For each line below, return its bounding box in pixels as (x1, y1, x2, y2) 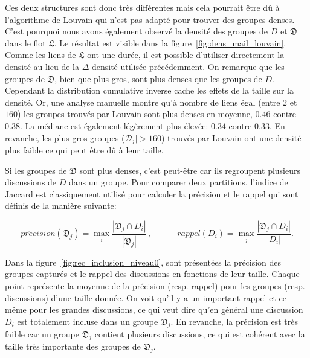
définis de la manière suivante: (5, 199, 117, 212)
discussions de (5, 176, 57, 188)
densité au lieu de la (5, 60, 79, 72)
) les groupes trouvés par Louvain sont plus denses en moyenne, (18, 107, 253, 120)
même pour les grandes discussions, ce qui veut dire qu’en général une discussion (5, 303, 303, 316)
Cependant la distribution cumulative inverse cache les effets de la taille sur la (5, 84, 294, 97)
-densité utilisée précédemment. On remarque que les (89, 60, 285, 72)
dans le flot (5, 36, 46, 49)
